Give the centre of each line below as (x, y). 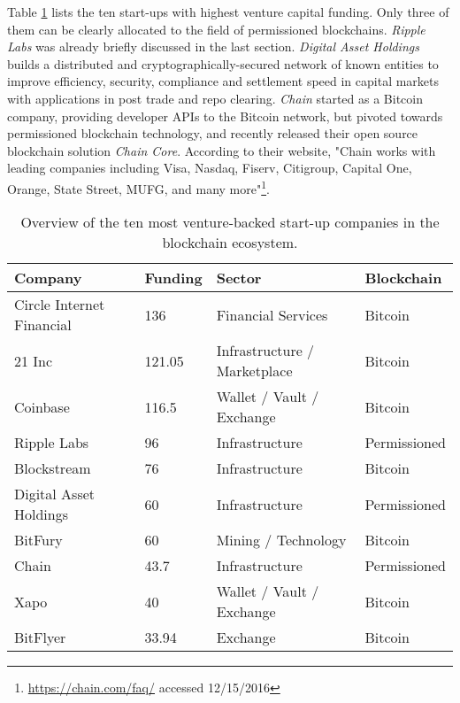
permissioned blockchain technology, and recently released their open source (213, 133)
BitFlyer (40, 637)
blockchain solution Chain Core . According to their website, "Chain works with (222, 150)
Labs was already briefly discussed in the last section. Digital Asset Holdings (213, 46)
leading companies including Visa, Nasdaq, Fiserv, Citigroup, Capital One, (210, 168)
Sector (239, 278)
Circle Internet (60, 305)
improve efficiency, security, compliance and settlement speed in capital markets (223, 81)
